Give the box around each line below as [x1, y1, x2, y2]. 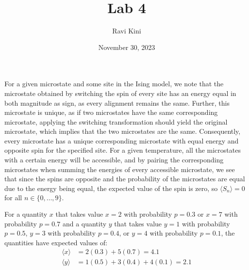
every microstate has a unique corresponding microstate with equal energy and [4, 135, 239, 145]
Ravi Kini [112, 26, 141, 36]
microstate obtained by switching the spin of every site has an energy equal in [4, 88, 236, 98]
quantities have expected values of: [4, 237, 108, 247]
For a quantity [4, 209, 48, 219]
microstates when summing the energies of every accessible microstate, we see [4, 164, 235, 174]
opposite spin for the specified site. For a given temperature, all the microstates [4, 145, 241, 155]
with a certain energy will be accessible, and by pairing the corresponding [4, 155, 224, 165]
